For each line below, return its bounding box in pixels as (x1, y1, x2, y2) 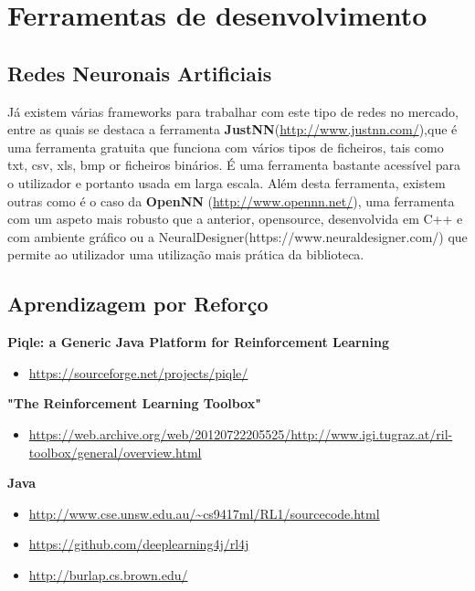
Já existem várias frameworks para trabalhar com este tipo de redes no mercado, (7, 101, 459, 121)
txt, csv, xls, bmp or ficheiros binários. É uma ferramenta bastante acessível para (7, 155, 461, 174)
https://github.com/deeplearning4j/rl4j (28, 534, 249, 554)
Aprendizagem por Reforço (7, 290, 269, 318)
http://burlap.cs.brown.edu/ (28, 565, 188, 584)
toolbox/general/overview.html (28, 442, 202, 461)
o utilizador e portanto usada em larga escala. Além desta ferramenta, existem (7, 173, 446, 192)
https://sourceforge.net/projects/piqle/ (28, 363, 248, 382)
